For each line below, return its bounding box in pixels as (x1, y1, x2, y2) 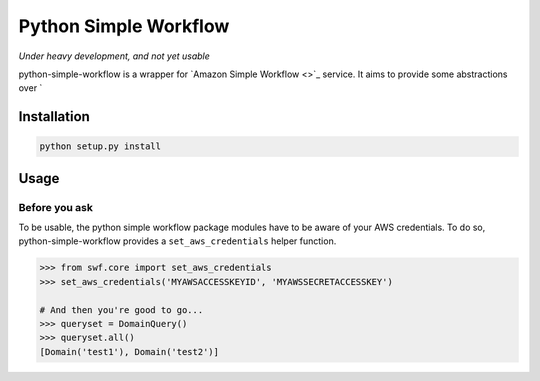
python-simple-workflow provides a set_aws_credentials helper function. (18, 235, 337, 247)
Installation (18, 108, 90, 125)
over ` (18, 82, 43, 94)
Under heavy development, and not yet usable (18, 50, 210, 62)
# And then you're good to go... (39, 304, 204, 315)
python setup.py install (39, 141, 162, 152)
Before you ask (18, 200, 94, 214)
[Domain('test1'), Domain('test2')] (39, 346, 220, 357)
